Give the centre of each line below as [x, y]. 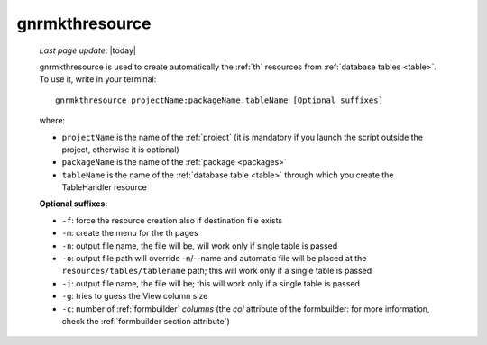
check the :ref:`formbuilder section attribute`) [146, 321]
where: [52, 121]
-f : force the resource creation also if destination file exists [172, 220]
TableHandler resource [105, 187]
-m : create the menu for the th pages [130, 233]
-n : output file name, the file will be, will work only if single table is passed [200, 245]
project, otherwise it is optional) [120, 150]
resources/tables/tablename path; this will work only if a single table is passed [217, 271]
